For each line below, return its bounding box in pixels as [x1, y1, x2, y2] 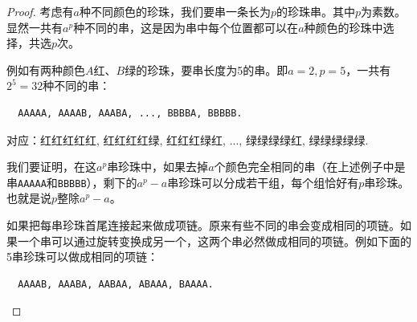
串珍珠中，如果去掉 [107, 158, 209, 175]
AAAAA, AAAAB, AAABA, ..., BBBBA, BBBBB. [18, 107, 243, 119]
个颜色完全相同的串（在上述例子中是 [214, 158, 406, 175]
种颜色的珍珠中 [304, 18, 383, 35]
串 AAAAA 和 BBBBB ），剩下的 [6, 173, 137, 190]
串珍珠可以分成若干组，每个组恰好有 [167, 173, 359, 190]
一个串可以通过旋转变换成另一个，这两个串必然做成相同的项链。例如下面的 [17, 232, 411, 249]
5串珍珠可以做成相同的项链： [6, 248, 158, 265]
